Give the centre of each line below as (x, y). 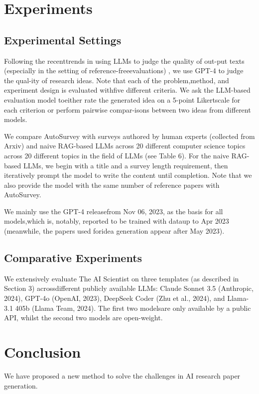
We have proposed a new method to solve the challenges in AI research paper (122, 375)
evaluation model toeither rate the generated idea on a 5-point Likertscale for (122, 99)
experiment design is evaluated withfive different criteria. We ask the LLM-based (127, 90)
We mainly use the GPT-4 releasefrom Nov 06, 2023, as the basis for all (114, 211)
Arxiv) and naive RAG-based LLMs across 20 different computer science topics (125, 146)
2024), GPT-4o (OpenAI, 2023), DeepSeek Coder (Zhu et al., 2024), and (115, 298)
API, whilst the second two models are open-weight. (83, 318)
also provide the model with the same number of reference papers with (112, 185)
